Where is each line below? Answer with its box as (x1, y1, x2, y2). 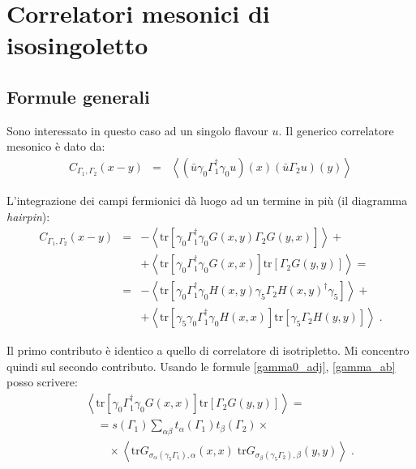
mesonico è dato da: (6, 138, 105, 155)
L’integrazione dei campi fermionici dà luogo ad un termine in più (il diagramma (6, 191, 408, 208)
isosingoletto (6, 28, 148, 62)
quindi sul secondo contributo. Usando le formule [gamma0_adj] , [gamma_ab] (6, 357, 396, 374)
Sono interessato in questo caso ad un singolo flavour (6, 122, 268, 139)
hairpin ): (6, 207, 50, 224)
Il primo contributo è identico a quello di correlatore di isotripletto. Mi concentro (6, 342, 410, 359)
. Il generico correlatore (278, 122, 394, 139)
